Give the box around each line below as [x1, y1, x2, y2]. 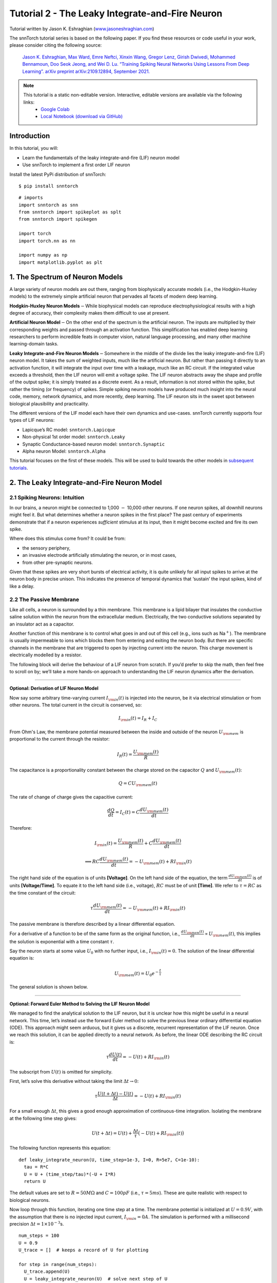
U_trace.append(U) [24, 1269, 70, 1275]
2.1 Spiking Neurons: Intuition [9, 494, 85, 501]
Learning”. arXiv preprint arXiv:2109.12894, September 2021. [22, 68, 150, 74]
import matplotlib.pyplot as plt [18, 259, 103, 265]
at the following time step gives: [9, 1115, 77, 1121]
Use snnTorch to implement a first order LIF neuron [22, 162, 130, 168]
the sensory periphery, [22, 545, 71, 551]
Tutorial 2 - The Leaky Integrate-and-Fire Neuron [9, 8, 223, 19]
